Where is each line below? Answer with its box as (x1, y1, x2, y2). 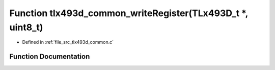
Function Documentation (9, 52, 90, 61)
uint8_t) (9, 22, 43, 33)
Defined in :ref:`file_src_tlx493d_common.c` (22, 39, 114, 45)
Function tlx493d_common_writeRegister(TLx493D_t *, (9, 8, 248, 19)
